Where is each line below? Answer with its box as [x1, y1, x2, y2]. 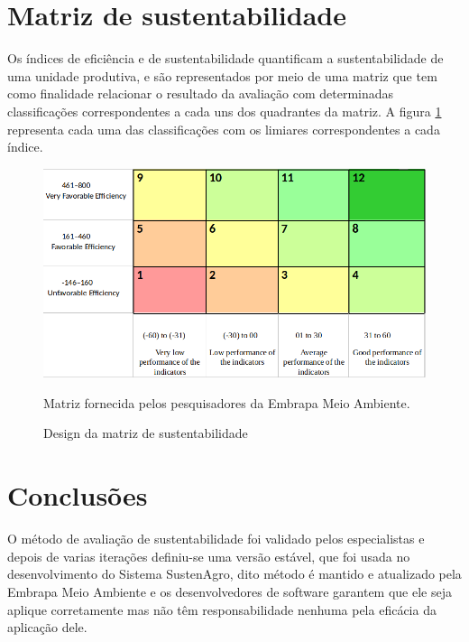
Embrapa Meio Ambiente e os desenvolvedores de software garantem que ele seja [7, 582, 452, 600]
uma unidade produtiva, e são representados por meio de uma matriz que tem [7, 66, 437, 85]
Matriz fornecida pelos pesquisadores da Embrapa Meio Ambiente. [43, 393, 410, 412]
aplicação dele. [7, 618, 87, 637]
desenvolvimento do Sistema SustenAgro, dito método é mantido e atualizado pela [7, 564, 462, 583]
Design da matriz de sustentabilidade [43, 423, 248, 442]
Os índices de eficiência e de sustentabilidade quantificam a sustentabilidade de [7, 49, 444, 68]
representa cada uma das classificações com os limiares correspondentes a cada [7, 119, 440, 138]
